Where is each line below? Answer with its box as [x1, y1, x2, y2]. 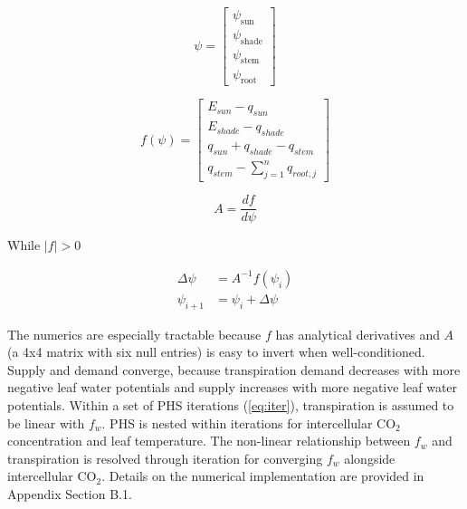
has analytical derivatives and [275, 324, 440, 343]
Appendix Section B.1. [7, 484, 132, 503]
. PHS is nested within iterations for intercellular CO [101, 413, 396, 432]
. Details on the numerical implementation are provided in [101, 466, 424, 485]
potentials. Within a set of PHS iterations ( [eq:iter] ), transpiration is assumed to [7, 396, 454, 415]
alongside [344, 448, 396, 467]
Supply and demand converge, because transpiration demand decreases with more [7, 360, 461, 379]
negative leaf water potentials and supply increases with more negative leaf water [7, 378, 458, 397]
